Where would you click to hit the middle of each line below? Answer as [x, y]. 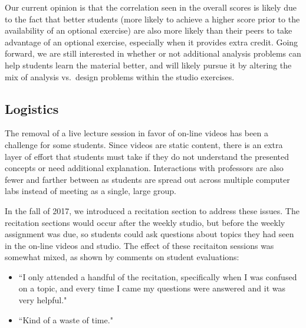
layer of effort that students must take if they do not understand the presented [147, 156]
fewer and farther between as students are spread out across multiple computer [147, 179]
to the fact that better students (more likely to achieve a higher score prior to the [152, 19]
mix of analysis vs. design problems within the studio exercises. [120, 76]
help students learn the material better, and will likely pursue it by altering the [148, 65]
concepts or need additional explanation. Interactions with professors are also [144, 168]
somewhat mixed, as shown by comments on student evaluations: [122, 257]
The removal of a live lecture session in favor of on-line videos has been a [136, 133]
